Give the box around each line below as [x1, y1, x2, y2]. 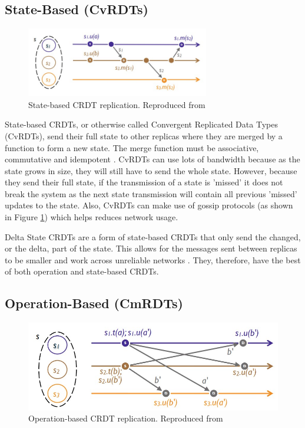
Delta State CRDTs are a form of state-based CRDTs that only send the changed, [5, 230, 301, 243]
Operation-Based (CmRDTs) [5, 294, 183, 312]
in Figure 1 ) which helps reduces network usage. [5, 211, 178, 223]
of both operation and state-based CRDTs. [5, 265, 159, 277]
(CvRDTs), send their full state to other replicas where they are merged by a [5, 129, 283, 142]
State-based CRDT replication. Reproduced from [28, 98, 205, 110]
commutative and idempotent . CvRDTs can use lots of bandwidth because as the [5, 153, 300, 165]
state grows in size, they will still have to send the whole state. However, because [5, 164, 297, 177]
